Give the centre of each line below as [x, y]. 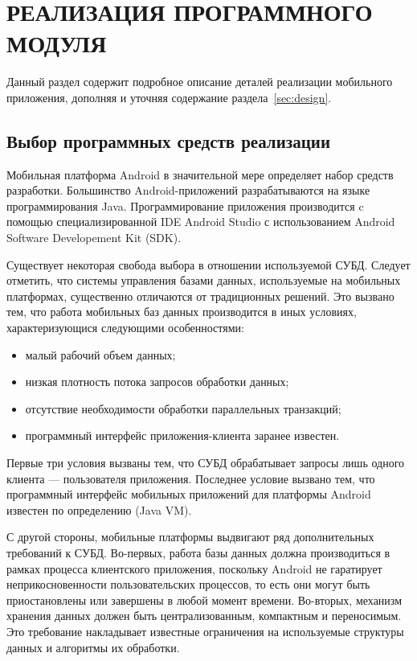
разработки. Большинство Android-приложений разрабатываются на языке [188, 190]
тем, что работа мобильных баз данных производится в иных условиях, [182, 312]
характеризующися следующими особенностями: [125, 328]
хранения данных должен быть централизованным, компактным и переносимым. [204, 616]
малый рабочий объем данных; [100, 354]
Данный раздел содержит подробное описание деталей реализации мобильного [200, 82]
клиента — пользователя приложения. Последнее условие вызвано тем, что [191, 478]
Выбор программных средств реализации [168, 140]
